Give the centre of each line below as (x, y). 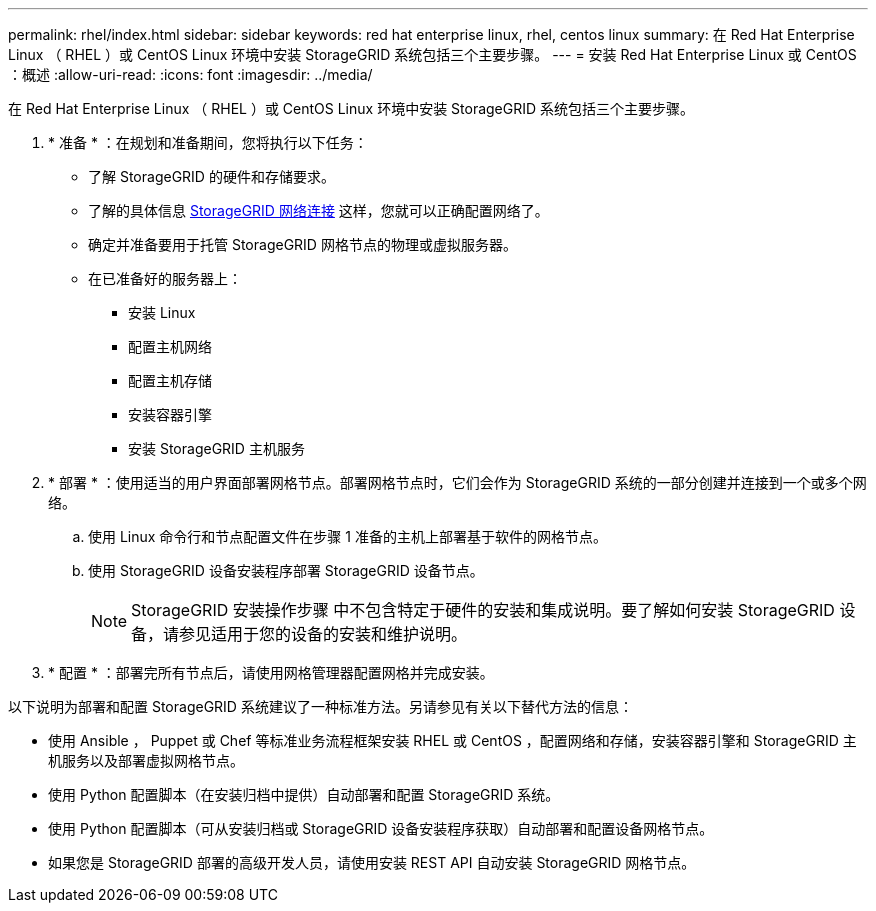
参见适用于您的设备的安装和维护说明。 (323, 634)
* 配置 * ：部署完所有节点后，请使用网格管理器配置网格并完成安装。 (271, 672)
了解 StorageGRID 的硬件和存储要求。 (211, 176)
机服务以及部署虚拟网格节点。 (146, 760)
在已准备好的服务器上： (165, 278)
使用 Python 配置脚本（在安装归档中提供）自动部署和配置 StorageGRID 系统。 (304, 794)
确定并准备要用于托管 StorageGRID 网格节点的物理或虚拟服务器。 (302, 244)
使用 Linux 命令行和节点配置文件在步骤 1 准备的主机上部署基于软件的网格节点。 (347, 536)
